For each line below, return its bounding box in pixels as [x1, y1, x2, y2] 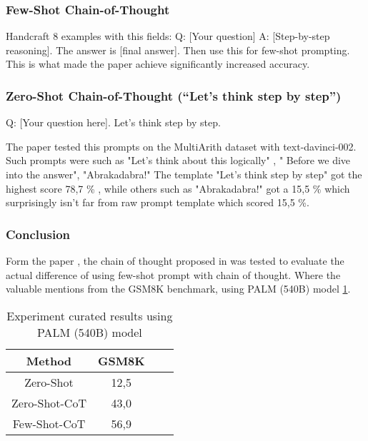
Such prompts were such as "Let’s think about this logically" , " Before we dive [6, 153, 351, 168]
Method [26, 352, 72, 369]
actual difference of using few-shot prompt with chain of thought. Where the [6, 267, 341, 282]
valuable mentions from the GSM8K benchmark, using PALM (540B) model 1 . [6, 281, 351, 296]
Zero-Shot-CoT [11, 394, 86, 411]
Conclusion [6, 225, 70, 243]
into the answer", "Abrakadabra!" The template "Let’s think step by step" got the [6, 167, 362, 181]
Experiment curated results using [6, 307, 173, 324]
